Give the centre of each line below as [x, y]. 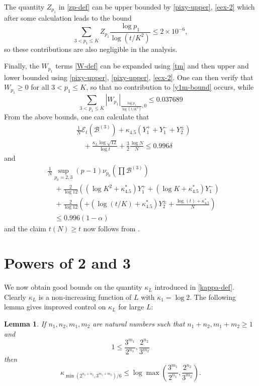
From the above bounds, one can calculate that [77, 117]
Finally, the [22, 66]
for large [131, 307]
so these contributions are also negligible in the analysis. [91, 49]
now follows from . [111, 228]
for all [40, 87]
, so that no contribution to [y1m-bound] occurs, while [170, 87]
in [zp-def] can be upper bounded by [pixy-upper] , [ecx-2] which [157, 7]
